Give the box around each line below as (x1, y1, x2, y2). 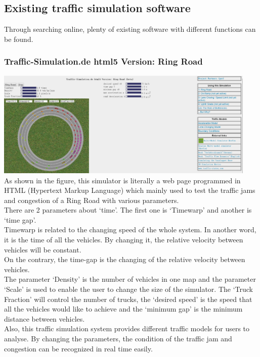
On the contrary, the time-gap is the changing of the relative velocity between (4, 254, 245, 265)
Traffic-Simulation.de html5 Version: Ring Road (4, 55, 203, 68)
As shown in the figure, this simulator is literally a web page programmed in (4, 175, 241, 185)
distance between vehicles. (4, 313, 85, 324)
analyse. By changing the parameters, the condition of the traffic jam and (4, 333, 232, 343)
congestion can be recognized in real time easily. (4, 343, 153, 353)
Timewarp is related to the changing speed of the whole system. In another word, (4, 224, 256, 235)
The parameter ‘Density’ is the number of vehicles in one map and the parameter (4, 274, 256, 284)
